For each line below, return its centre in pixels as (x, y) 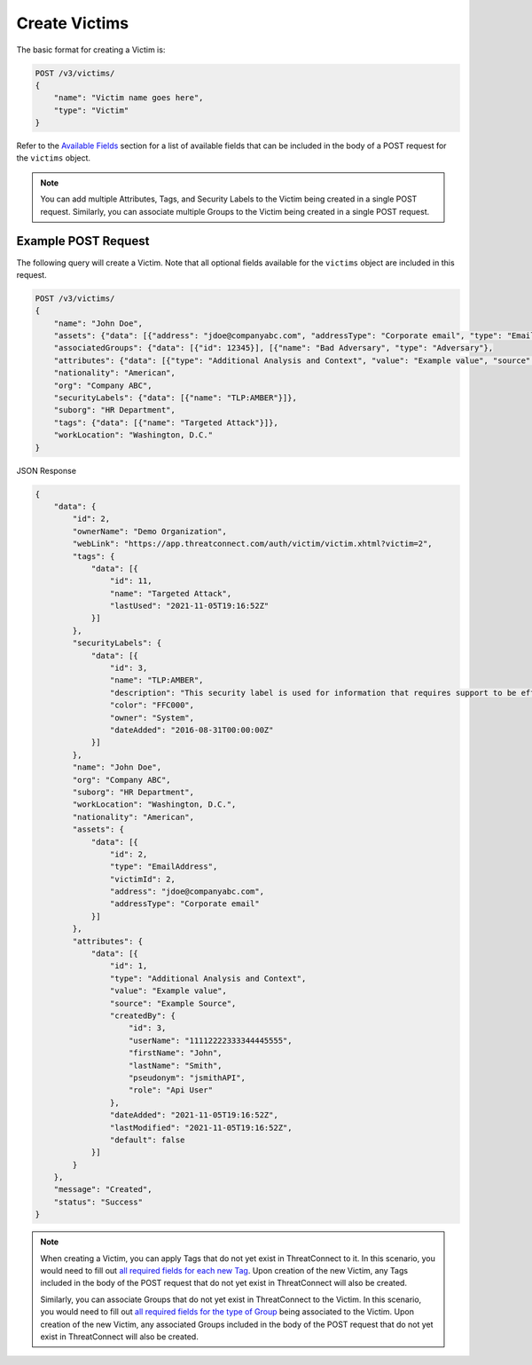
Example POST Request (83, 241)
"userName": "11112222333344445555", (211, 1040)
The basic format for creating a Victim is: (91, 50)
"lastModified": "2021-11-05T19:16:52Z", (201, 1128)
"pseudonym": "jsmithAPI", (187, 1077)
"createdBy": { (143, 1015)
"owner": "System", (152, 718)
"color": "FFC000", (152, 705)
